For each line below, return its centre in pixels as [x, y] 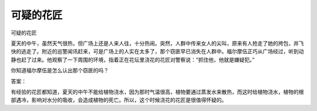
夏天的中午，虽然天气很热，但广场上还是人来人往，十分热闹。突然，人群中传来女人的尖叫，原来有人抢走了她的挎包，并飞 [157, 43]
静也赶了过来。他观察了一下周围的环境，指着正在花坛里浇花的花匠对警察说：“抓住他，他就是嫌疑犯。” [133, 60]
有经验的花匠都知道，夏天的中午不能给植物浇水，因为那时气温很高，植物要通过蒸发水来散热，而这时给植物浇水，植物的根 [157, 92]
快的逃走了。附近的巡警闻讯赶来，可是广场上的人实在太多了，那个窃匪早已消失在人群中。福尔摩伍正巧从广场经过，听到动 [157, 51]
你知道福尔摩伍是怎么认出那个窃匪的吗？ [60, 71]
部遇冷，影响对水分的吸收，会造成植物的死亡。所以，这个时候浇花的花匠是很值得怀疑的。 [119, 100]
